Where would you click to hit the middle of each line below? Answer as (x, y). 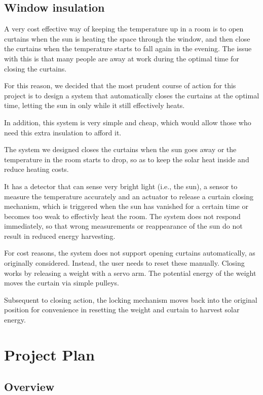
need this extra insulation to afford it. (63, 132)
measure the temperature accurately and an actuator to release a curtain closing (129, 196)
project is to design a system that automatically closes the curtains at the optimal (132, 95)
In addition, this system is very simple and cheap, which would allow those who (128, 122)
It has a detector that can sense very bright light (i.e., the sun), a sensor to (121, 186)
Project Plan (49, 354)
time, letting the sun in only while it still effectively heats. (95, 105)
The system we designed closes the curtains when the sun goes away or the (120, 149)
